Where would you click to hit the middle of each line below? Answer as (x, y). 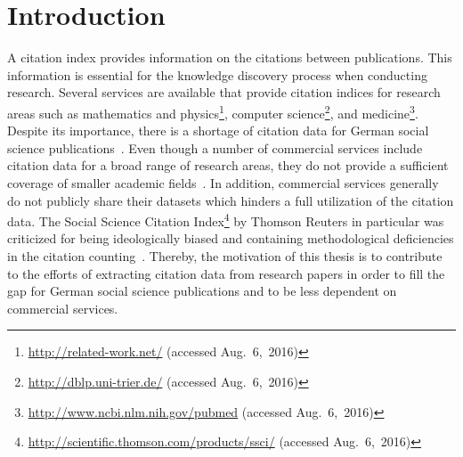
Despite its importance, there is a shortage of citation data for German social (218, 131)
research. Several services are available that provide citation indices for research (224, 92)
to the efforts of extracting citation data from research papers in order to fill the (226, 273)
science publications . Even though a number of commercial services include (215, 147)
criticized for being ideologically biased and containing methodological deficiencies (231, 238)
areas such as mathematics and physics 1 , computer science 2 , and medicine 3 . (213, 111)
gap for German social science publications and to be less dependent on (202, 291)
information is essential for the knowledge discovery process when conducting (217, 74)
